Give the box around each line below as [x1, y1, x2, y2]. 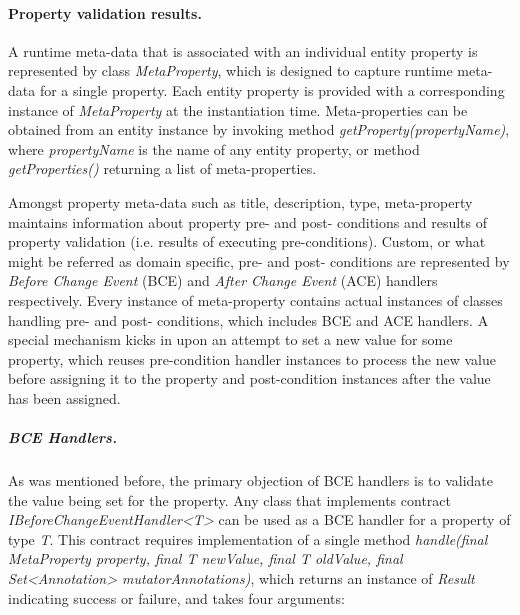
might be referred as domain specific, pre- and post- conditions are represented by [8, 250, 510, 271]
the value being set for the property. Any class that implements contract [8, 489, 452, 510]
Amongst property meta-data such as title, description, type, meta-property [8, 191, 473, 212]
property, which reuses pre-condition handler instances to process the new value [8, 348, 496, 369]
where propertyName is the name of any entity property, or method [8, 138, 420, 159]
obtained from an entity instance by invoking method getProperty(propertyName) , [8, 119, 510, 140]
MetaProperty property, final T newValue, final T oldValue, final [8, 548, 403, 569]
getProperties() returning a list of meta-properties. [8, 158, 317, 179]
